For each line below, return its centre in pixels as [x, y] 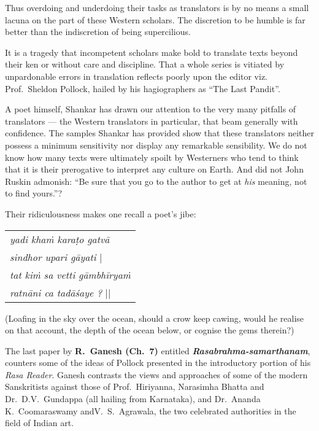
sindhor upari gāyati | [56, 257]
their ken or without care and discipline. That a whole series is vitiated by [145, 64]
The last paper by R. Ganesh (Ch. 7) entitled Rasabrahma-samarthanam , [158, 350]
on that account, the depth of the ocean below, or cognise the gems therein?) [150, 330]
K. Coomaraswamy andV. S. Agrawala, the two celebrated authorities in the [151, 410]
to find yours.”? [34, 193]
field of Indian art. [40, 423]
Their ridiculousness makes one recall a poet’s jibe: [101, 213]
